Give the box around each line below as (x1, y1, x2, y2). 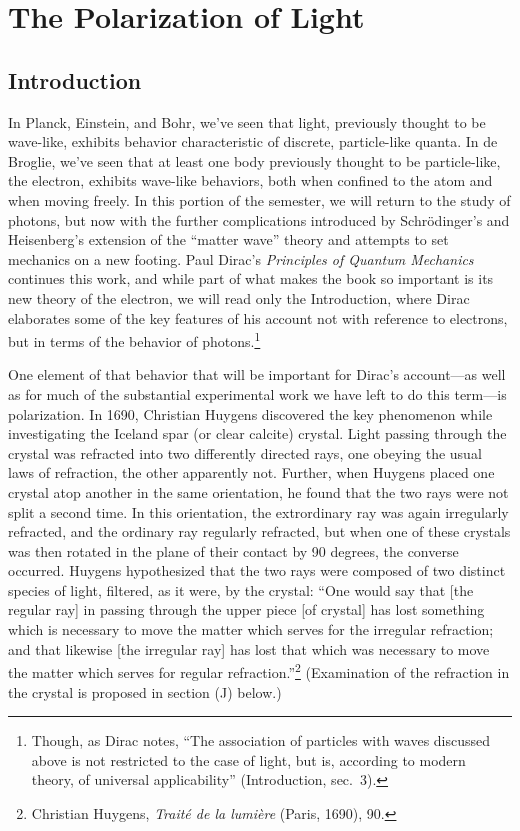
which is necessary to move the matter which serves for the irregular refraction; (8, 619, 494, 640)
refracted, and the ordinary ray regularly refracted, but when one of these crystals (8, 521, 511, 542)
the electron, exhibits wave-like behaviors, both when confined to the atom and (8, 170, 493, 191)
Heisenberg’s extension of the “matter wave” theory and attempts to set (8, 229, 449, 250)
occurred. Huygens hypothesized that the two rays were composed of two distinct (8, 560, 506, 581)
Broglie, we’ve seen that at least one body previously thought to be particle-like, (8, 150, 501, 171)
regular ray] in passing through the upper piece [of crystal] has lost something (8, 599, 485, 620)
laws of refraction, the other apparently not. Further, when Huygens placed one (8, 462, 495, 483)
